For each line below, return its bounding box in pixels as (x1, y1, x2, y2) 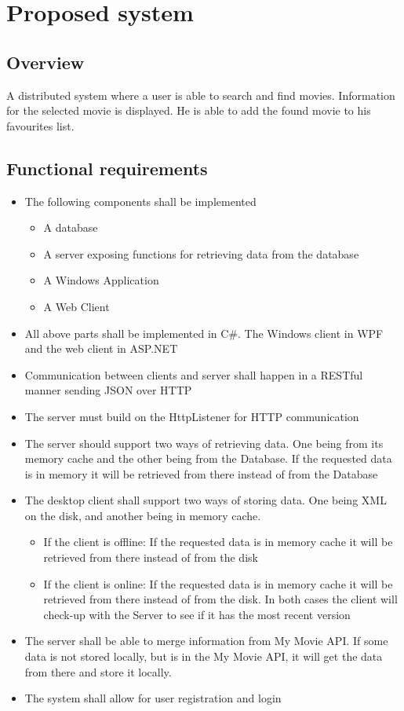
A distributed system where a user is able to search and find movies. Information (6, 86, 395, 103)
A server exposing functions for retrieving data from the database (43, 245, 359, 262)
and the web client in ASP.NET (24, 340, 178, 357)
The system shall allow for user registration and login (24, 690, 282, 706)
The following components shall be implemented (24, 192, 257, 209)
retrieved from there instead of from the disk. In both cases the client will (43, 591, 398, 607)
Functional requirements (6, 156, 208, 180)
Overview (6, 49, 85, 74)
